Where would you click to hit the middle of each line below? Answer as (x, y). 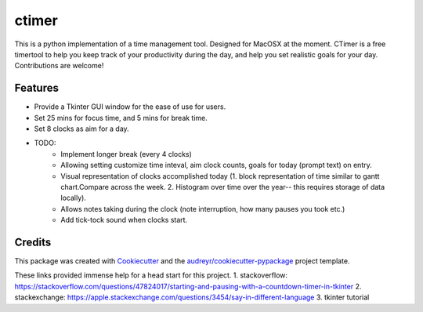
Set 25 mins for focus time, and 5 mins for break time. (121, 118)
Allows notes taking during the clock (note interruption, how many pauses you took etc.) (203, 209)
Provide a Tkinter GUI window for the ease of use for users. (130, 107)
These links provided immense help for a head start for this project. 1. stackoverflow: (151, 275)
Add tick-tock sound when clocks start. (124, 220)
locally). (73, 198)
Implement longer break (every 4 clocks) (126, 154)
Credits (33, 242)
